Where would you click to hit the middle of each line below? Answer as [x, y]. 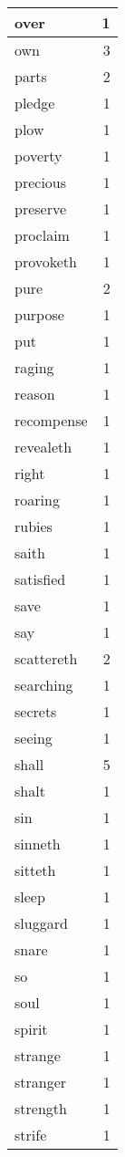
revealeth [43, 447]
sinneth [38, 844]
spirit [31, 1029]
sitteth [35, 870]
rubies [34, 526]
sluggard [41, 923]
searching [44, 685]
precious [41, 182]
